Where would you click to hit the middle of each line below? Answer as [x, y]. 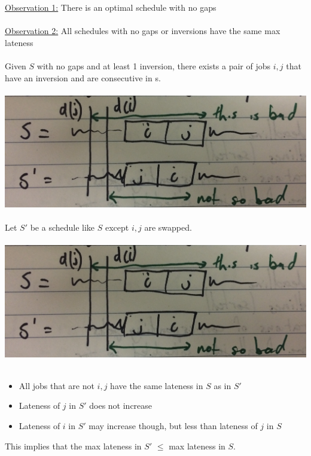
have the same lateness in [157, 385]
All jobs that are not [57, 385]
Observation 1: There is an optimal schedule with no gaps [111, 7]
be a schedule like [62, 227]
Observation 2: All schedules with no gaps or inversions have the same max [143, 31]
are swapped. [168, 227]
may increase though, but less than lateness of [173, 425]
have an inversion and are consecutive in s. [83, 77]
